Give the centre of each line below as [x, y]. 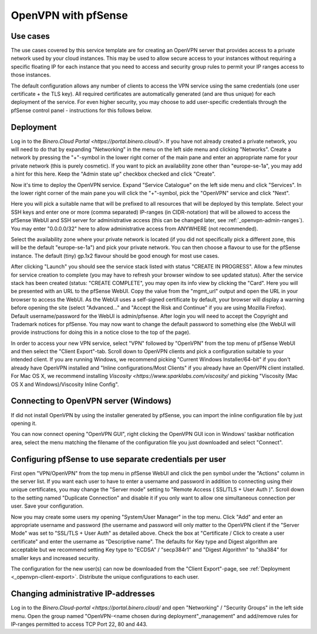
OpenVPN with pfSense [70, 15]
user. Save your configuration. [47, 506]
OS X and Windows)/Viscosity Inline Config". [65, 384]
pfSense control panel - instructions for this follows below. [82, 110]
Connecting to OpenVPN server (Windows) [91, 401]
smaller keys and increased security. [55, 558]
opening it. [24, 423]
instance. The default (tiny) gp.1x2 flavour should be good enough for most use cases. [115, 256]
